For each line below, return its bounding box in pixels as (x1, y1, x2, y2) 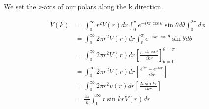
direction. (134, 1, 163, 11)
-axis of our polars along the (41, 1, 127, 11)
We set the (4, 1, 36, 11)
